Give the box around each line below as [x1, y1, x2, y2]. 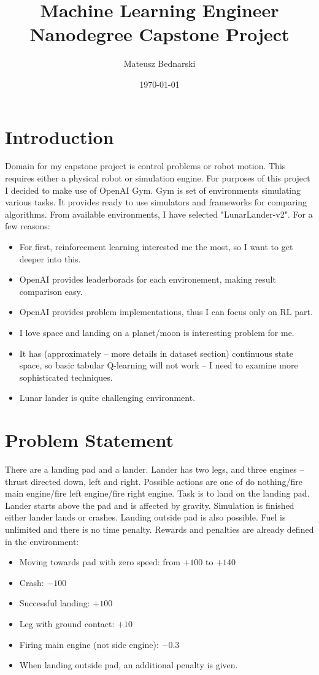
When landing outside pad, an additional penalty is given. [19, 658, 238, 671]
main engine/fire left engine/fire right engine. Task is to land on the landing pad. [5, 487, 310, 500]
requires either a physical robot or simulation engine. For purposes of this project [5, 172, 310, 185]
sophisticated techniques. [19, 370, 113, 383]
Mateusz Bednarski [123, 57, 196, 70]
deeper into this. [19, 252, 81, 265]
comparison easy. [19, 284, 83, 297]
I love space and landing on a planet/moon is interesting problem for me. [19, 326, 294, 338]
